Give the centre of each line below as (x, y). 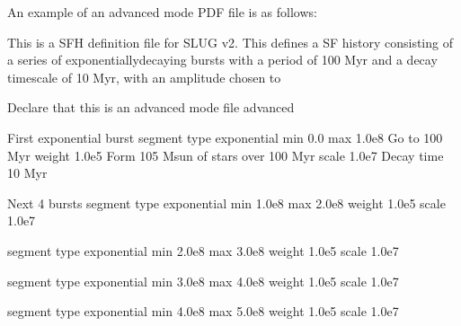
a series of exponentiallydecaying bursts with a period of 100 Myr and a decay (222, 60)
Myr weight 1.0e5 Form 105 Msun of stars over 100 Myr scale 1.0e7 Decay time (226, 155)
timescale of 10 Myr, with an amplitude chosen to (144, 77)
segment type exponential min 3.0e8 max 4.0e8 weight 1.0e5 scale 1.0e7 (203, 281)
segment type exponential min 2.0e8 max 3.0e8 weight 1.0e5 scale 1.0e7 (203, 250)
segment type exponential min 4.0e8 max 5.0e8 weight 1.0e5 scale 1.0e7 (203, 311)
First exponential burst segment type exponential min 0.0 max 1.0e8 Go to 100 (225, 137)
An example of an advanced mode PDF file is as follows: (162, 12)
